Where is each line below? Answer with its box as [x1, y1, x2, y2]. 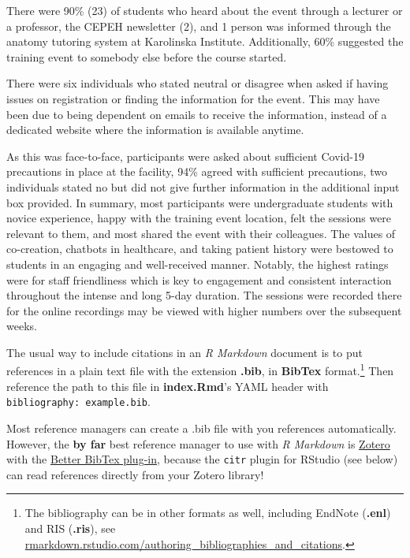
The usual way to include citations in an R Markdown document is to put [6, 344, 363, 360]
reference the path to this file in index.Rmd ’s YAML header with [6, 378, 329, 394]
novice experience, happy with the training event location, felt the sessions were [6, 210, 392, 226]
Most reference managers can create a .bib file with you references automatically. [6, 419, 397, 436]
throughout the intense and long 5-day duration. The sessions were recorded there [6, 287, 402, 303]
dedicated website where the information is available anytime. [6, 121, 304, 138]
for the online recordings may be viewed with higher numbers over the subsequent [6, 302, 402, 318]
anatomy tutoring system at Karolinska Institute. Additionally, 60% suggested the [6, 33, 404, 50]
